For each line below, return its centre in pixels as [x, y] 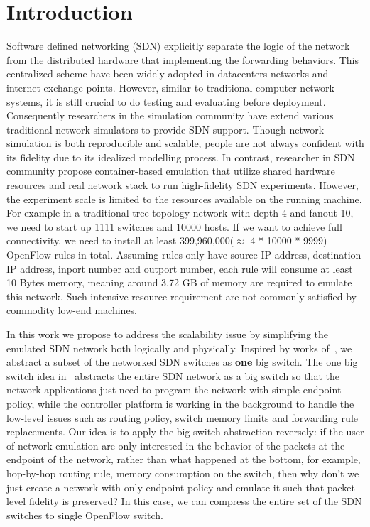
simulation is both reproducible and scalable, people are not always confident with [185, 143]
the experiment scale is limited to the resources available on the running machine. [184, 199]
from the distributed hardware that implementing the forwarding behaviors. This [183, 59]
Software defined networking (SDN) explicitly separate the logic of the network [178, 46]
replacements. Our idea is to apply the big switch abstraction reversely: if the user [185, 431]
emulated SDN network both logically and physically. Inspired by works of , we [179, 348]
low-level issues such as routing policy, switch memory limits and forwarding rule [182, 417]
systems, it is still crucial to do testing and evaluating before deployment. [166, 101]
